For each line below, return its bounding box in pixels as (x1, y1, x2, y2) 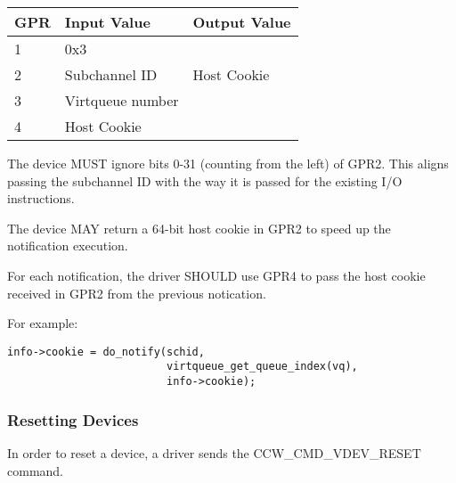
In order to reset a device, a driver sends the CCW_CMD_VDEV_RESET (7, 443, 421, 462)
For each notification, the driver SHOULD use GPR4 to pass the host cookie (7, 266, 426, 284)
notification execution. (7, 236, 128, 255)
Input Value (64, 12, 151, 32)
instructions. (7, 189, 75, 208)
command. (7, 461, 63, 479)
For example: (7, 314, 78, 332)
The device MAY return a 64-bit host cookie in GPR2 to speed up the (7, 218, 391, 237)
